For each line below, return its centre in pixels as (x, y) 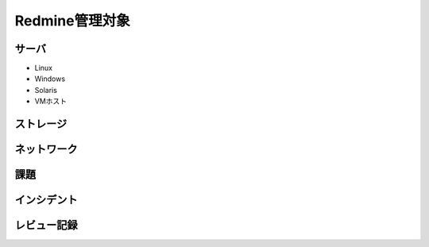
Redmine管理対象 (72, 21)
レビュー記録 (46, 225)
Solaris (46, 90)
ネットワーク (46, 150)
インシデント (46, 200)
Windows (50, 79)
